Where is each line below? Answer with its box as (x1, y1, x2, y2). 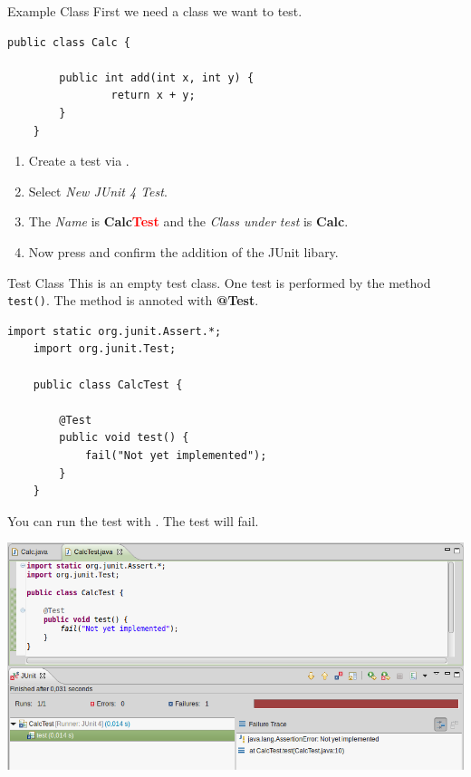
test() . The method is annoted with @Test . (7, 291, 259, 310)
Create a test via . (28, 151, 130, 170)
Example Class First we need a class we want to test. (7, 2, 303, 20)
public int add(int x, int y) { (59, 71, 255, 84)
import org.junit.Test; (33, 342, 177, 356)
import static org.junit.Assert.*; (7, 324, 222, 338)
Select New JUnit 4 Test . (28, 181, 168, 200)
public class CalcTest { (33, 378, 183, 391)
